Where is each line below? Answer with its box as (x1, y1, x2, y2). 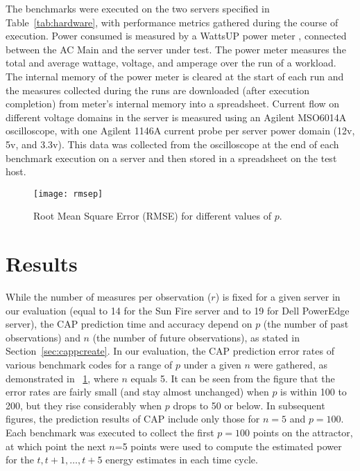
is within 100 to (280, 384, 347, 399)
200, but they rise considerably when (6, 398, 162, 412)
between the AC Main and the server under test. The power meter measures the (6, 42, 346, 56)
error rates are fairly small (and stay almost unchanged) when (6, 384, 269, 399)
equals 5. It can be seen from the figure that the (130, 371, 335, 385)
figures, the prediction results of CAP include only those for (6, 411, 260, 426)
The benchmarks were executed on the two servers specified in (6, 1, 270, 15)
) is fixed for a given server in (215, 290, 341, 304)
